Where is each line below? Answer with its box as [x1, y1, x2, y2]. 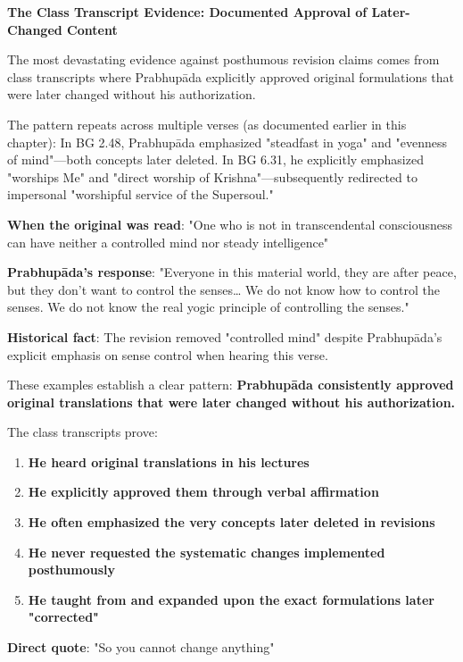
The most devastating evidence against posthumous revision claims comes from [7, 50, 440, 69]
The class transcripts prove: [7, 423, 158, 441]
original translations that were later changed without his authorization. [7, 392, 456, 411]
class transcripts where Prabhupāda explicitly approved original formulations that [7, 67, 455, 86]
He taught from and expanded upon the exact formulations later [28, 590, 434, 608]
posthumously [28, 560, 116, 579]
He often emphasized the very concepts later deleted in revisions [28, 513, 435, 532]
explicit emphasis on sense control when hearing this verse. [7, 345, 328, 364]
